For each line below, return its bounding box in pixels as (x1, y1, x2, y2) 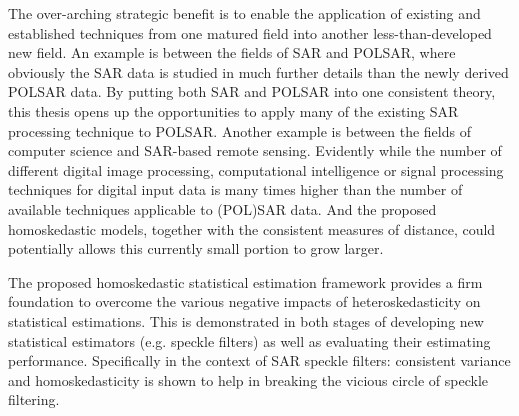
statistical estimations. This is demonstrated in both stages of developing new (8, 310, 484, 331)
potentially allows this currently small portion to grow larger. (8, 238, 384, 259)
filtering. (8, 389, 60, 410)
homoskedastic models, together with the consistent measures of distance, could (8, 218, 496, 239)
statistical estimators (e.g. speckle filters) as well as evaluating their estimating (8, 330, 491, 351)
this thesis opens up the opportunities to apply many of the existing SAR (8, 100, 459, 121)
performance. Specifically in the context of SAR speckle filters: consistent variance (8, 350, 511, 371)
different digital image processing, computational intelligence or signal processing (8, 159, 504, 180)
